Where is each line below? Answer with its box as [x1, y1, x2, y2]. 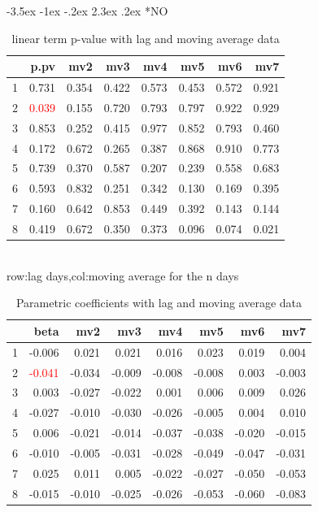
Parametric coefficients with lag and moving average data [15, 294, 303, 311]
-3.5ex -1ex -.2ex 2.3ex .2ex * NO [7, 2, 168, 19]
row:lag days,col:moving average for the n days [7, 267, 239, 284]
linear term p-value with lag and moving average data [11, 29, 280, 46]
